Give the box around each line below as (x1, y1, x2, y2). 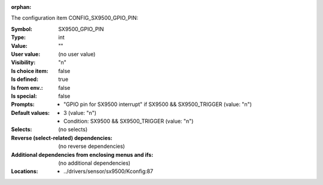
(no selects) (58, 126, 88, 133)
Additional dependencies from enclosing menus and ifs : (11, 151, 154, 158)
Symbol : (11, 25, 33, 32)
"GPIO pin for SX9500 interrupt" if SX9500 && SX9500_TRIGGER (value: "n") (63, 101, 252, 108)
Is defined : (11, 75, 39, 83)
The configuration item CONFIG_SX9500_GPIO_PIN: (11, 14, 139, 22)
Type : (11, 34, 26, 41)
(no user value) (58, 50, 96, 57)
